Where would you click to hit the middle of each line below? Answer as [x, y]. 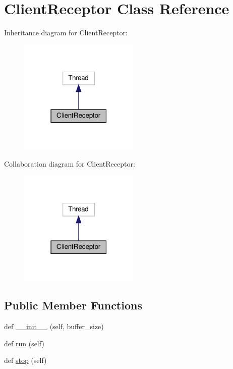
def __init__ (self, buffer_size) [54, 326]
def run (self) [24, 343]
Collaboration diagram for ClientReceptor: [70, 164]
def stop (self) [25, 360]
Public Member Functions [73, 305]
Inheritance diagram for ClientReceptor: [66, 33]
